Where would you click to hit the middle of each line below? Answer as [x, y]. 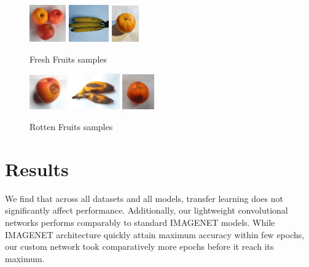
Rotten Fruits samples [71, 127]
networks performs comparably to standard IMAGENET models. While [140, 222]
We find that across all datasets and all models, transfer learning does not [144, 198]
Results [37, 168]
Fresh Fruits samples [68, 59]
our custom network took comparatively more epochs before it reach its [139, 246]
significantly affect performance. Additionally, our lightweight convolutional [147, 210]
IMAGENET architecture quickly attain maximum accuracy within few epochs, [155, 234]
